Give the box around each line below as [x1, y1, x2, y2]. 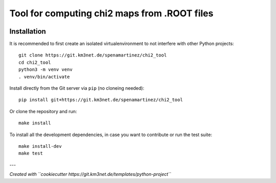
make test [18, 150, 43, 156]
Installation [9, 27, 46, 36]
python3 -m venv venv [18, 67, 73, 72]
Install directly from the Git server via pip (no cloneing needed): [9, 85, 145, 91]
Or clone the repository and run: [9, 108, 77, 114]
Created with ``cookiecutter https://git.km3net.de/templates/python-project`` [9, 171, 171, 177]
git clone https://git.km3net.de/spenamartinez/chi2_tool [18, 53, 167, 58]
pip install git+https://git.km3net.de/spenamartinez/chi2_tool [18, 97, 183, 103]
